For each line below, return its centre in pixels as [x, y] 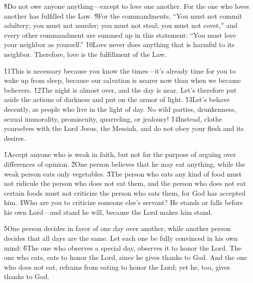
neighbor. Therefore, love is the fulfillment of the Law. [85, 54]
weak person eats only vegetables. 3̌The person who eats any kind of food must [123, 173]
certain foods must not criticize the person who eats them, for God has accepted [125, 193]
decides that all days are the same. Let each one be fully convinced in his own [121, 238]
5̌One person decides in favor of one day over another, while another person [117, 228]
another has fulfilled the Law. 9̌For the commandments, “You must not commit [123, 15]
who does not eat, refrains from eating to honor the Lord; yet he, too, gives [117, 267]
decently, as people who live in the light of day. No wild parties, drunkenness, [120, 109]
